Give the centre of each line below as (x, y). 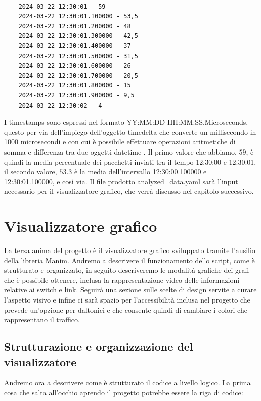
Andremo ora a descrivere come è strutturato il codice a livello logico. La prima (127, 383)
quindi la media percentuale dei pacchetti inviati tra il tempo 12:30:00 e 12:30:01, (130, 161)
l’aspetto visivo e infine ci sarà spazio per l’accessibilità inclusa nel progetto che (127, 299)
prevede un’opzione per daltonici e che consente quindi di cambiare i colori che (126, 309)
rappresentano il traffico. (42, 319)
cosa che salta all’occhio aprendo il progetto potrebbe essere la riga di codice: (124, 392)
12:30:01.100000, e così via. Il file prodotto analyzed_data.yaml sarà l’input (121, 181)
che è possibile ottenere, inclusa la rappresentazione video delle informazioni (122, 280)
